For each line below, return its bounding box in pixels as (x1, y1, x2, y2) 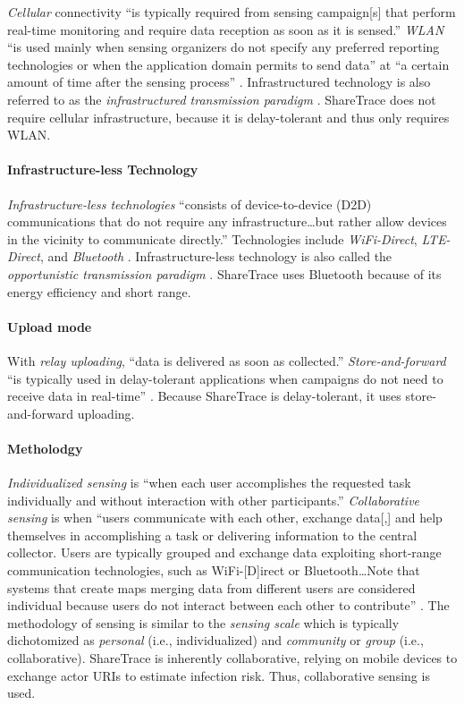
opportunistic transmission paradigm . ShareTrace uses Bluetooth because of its (7, 264, 442, 283)
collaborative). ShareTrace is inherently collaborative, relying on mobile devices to (7, 649, 458, 667)
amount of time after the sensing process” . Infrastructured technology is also (7, 72, 431, 91)
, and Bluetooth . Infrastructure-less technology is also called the (39, 247, 392, 266)
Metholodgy (7, 438, 83, 457)
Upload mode (7, 317, 92, 336)
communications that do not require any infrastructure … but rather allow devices (7, 212, 447, 231)
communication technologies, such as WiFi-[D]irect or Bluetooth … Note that (7, 561, 420, 580)
